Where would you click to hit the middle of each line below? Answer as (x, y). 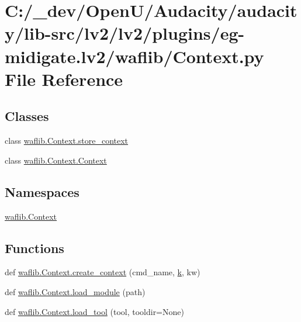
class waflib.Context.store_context (67, 141)
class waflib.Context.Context (56, 160)
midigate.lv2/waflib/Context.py (134, 56)
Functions (34, 247)
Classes (27, 116)
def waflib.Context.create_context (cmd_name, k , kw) (103, 272)
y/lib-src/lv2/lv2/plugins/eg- (125, 33)
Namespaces (42, 191)
